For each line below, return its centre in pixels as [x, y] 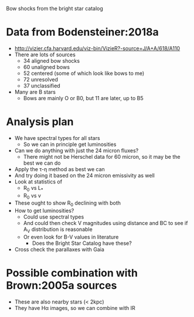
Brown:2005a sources [62, 286]
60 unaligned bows [47, 67]
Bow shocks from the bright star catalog [55, 8]
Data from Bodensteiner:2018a [83, 32]
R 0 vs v [32, 196]
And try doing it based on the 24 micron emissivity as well [85, 175]
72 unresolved [41, 79]
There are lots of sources [45, 54]
